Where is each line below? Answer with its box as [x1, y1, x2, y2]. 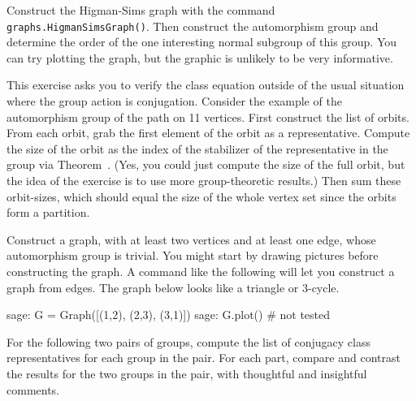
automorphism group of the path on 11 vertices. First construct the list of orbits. [6, 108, 409, 125]
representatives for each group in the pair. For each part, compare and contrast [6, 349, 401, 366]
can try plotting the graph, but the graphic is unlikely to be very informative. [6, 49, 393, 66]
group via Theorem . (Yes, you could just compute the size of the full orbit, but [6, 156, 405, 173]
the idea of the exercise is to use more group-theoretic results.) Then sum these [6, 172, 401, 188]
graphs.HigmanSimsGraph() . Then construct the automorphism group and [6, 17, 379, 34]
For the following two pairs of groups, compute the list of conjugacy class [6, 333, 370, 350]
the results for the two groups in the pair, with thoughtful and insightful [6, 364, 367, 382]
